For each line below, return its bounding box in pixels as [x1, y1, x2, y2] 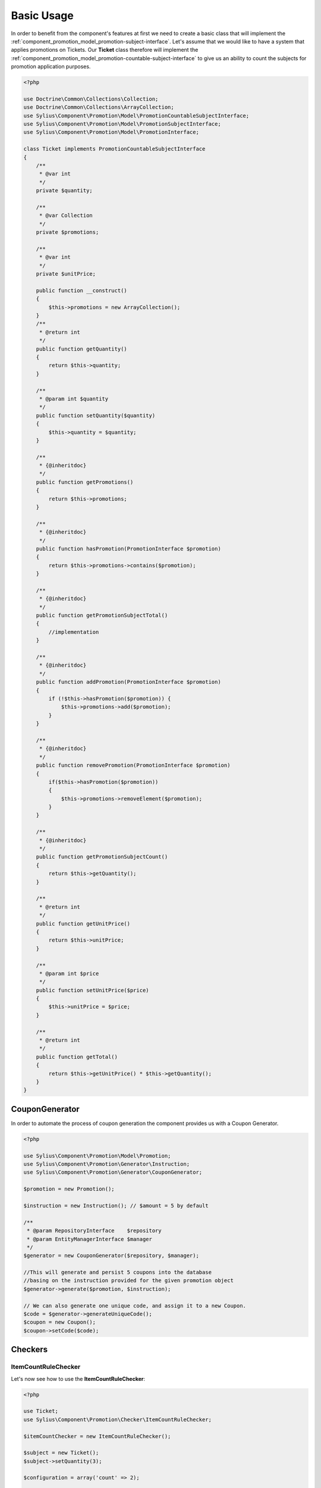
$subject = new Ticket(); [23, 1449, 99, 1456]
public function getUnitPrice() [36, 920, 131, 927]
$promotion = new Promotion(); [23, 1186, 115, 1193]
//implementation [48, 629, 99, 635]
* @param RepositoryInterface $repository [27, 1227, 162, 1234]
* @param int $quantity [39, 395, 109, 402]
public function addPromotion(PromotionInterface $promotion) [36, 679, 221, 686]
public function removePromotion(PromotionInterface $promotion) [36, 762, 231, 769]
